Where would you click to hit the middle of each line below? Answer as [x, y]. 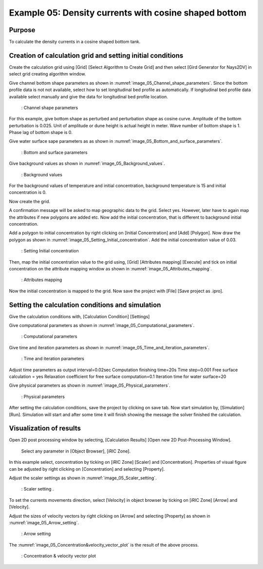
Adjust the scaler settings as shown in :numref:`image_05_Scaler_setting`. [83, 478]
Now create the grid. [30, 201]
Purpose [22, 30]
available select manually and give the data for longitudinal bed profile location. [88, 96]
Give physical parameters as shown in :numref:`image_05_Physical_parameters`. [90, 385]
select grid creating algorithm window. [47, 74]
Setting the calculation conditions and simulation [85, 305]
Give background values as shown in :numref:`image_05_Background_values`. [87, 164]
